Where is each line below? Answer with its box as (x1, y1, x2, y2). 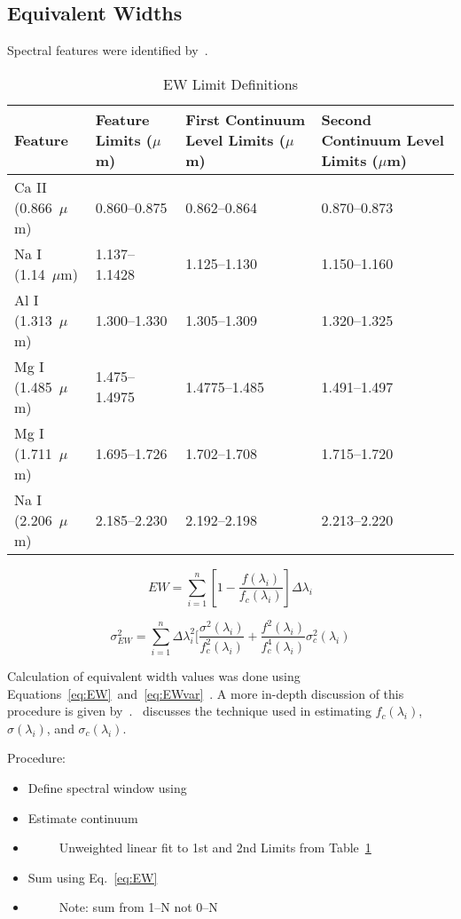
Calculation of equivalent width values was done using (7, 667, 301, 685)
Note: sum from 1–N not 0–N (59, 898, 218, 916)
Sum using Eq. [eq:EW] (27, 868, 158, 886)
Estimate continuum (27, 808, 138, 827)
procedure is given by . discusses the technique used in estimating (7, 701, 371, 720)
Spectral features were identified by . (7, 41, 208, 59)
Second (321, 108, 371, 130)
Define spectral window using (27, 779, 187, 797)
